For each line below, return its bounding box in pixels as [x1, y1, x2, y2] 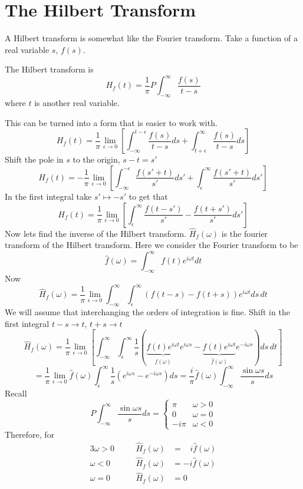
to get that [129, 190, 168, 202]
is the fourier [221, 227, 268, 239]
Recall [5, 386, 27, 399]
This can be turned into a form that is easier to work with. [5, 116, 218, 128]
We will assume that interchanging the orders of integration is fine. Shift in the [5, 306, 290, 318]
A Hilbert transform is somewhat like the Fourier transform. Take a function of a [5, 32, 298, 44]
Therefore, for [5, 428, 55, 441]
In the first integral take [5, 190, 92, 202]
